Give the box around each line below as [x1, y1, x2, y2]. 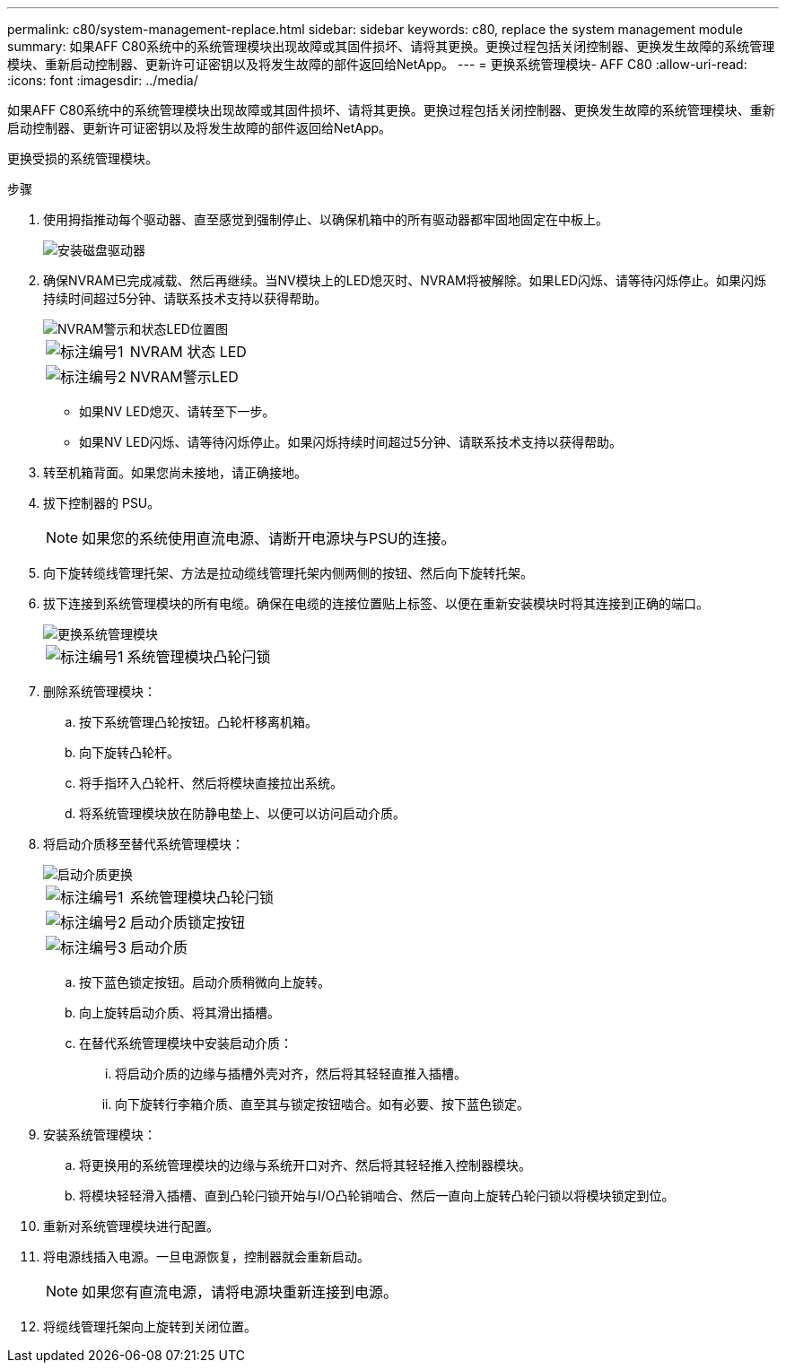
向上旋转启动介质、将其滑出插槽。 [79, 1005, 280, 1020]
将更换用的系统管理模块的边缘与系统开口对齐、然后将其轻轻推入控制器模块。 [79, 1157, 531, 1173]
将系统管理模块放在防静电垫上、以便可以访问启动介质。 [79, 806, 406, 821]
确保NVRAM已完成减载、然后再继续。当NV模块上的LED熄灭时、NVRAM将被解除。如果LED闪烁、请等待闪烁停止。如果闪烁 [43, 273, 767, 288]
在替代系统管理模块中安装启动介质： [79, 1035, 293, 1051]
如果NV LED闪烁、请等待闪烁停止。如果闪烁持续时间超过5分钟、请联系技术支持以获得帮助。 [79, 434, 622, 449]
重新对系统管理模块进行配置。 [43, 1218, 219, 1234]
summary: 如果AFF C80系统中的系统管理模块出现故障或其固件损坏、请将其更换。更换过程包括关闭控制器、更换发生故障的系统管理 [7, 39, 775, 54]
